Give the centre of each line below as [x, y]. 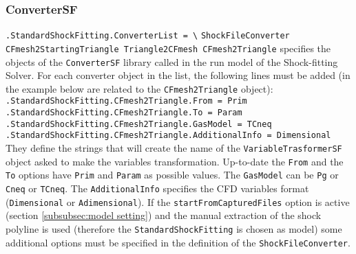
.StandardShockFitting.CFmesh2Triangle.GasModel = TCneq [139, 124]
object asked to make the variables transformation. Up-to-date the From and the [175, 161]
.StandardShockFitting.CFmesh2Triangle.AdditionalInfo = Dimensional [168, 136]
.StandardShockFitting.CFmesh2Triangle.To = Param [124, 113]
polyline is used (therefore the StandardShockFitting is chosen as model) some [174, 228]
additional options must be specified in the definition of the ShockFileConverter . [178, 242]
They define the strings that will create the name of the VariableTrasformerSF [174, 148]
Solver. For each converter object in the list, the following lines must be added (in [178, 75]
